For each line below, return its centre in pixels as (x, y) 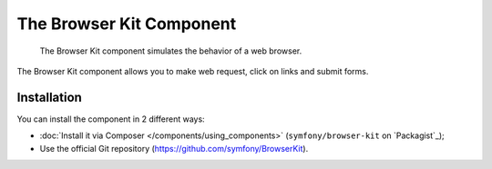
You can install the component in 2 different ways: (111, 119)
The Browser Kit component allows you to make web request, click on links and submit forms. (193, 71)
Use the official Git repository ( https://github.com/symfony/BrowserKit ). (174, 148)
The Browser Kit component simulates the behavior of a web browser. (171, 51)
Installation (49, 97)
